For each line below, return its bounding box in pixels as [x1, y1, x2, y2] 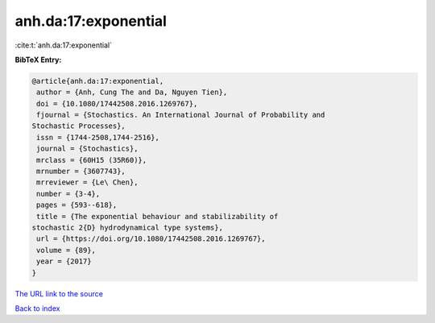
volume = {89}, [36, 246, 97, 255]
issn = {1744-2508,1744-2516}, [36, 133, 160, 142]
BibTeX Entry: [14, 55, 62, 64]
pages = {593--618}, [36, 201, 118, 209]
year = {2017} [36, 257, 92, 266]
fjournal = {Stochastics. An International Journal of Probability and [36, 110, 325, 120]
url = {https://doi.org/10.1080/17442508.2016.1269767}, [36, 234, 266, 243]
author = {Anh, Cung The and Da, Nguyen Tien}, [36, 88, 228, 97]
